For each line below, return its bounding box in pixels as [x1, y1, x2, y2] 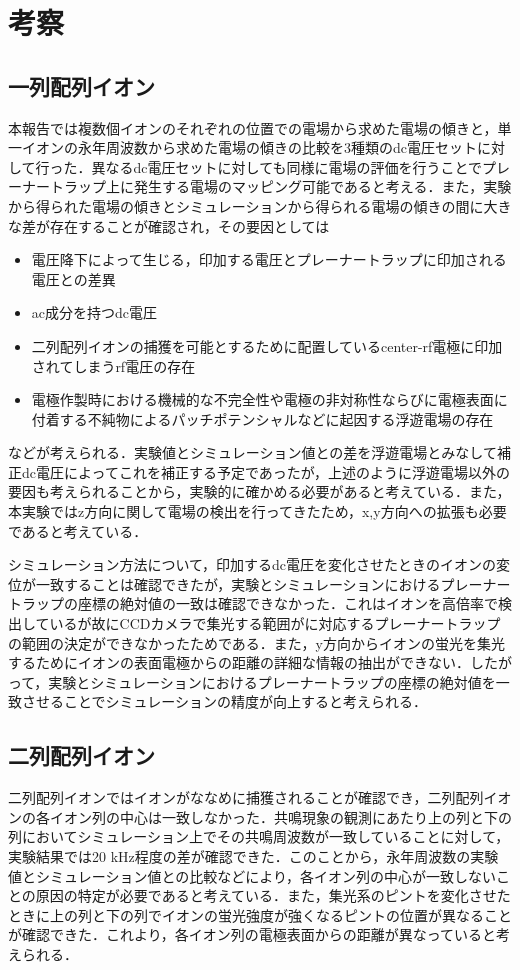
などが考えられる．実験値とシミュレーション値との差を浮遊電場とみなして [8, 442, 497, 463]
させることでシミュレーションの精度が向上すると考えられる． [21, 691, 428, 712]
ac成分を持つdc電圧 [31, 302, 158, 323]
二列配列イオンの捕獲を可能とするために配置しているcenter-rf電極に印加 [31, 335, 503, 356]
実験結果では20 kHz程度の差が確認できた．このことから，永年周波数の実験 [8, 846, 499, 866]
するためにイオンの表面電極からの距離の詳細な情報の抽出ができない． [8, 652, 470, 673]
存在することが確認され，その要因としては [49, 215, 330, 236]
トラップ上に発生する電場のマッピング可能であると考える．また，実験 [49, 176, 512, 197]
